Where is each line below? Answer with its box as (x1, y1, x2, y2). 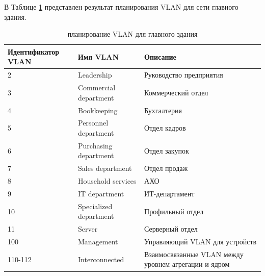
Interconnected (78, 254, 124, 264)
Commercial (78, 82, 116, 93)
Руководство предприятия (144, 69, 223, 80)
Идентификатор (8, 46, 59, 57)
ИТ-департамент (144, 188, 195, 198)
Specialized (78, 200, 113, 211)
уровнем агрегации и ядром (144, 259, 230, 269)
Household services (78, 175, 137, 186)
